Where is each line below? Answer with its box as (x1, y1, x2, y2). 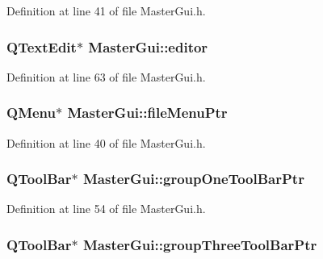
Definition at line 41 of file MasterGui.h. (6, 2, 206, 19)
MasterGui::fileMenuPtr (67, 102, 228, 123)
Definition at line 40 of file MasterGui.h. (6, 134, 206, 151)
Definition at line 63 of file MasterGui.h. (6, 68, 206, 85)
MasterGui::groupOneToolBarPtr (82, 169, 304, 189)
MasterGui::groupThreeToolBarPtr (82, 234, 317, 254)
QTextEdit (6, 36, 77, 56)
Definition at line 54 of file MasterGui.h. (6, 200, 206, 217)
